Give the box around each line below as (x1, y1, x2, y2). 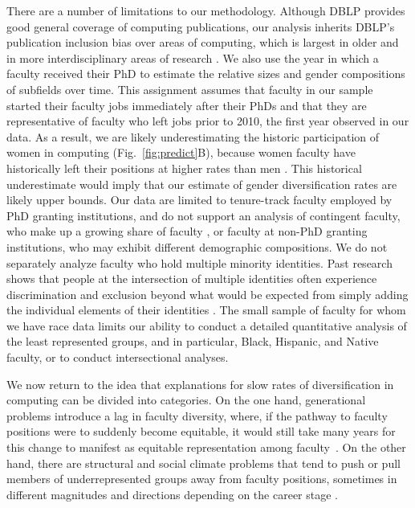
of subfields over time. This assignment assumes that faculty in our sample (6, 80, 373, 97)
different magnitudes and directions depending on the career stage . (6, 485, 339, 502)
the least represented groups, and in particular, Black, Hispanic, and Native (6, 333, 379, 350)
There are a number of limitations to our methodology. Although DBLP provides (6, 2, 405, 18)
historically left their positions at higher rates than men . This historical (6, 159, 362, 176)
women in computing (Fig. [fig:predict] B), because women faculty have (6, 144, 356, 161)
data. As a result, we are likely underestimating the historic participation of (6, 128, 380, 145)
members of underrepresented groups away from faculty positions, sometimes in (6, 470, 397, 487)
